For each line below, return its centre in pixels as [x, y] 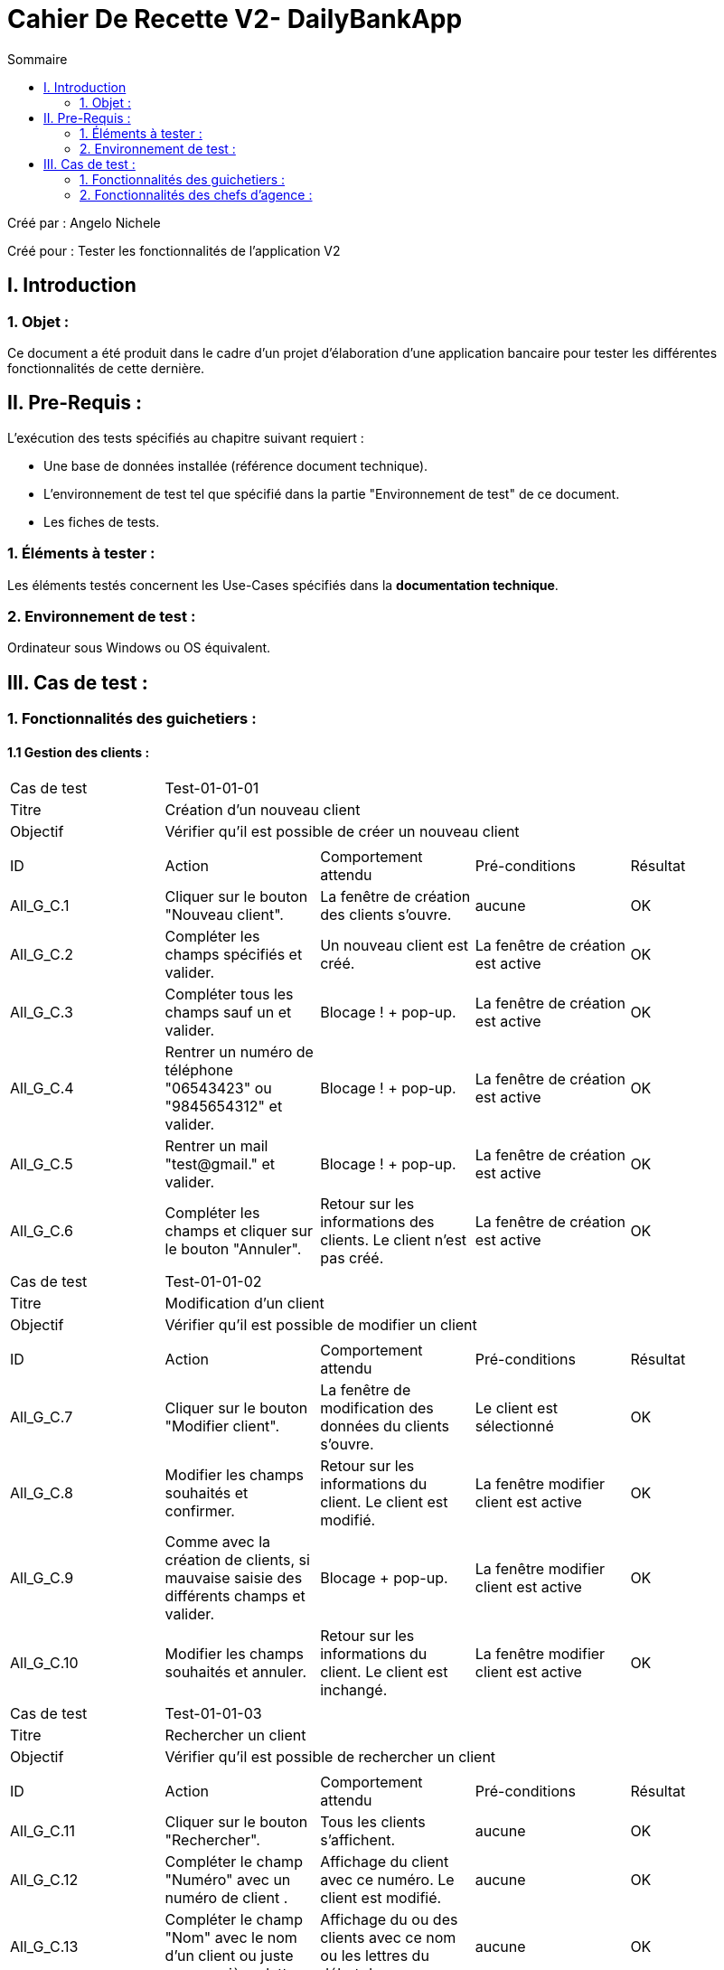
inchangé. [354, 1690]
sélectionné [514, 1426]
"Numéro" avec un [228, 1880]
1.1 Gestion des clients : [79, 752]
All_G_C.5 [42, 1164]
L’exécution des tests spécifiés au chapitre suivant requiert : [186, 437]
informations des [377, 1222]
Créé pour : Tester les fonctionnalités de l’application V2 [174, 250]
